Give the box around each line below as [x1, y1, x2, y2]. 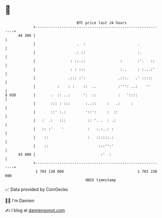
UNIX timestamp [85, 177, 116, 183]
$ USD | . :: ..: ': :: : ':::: [5, 92, 138, 98]
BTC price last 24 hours [77, 20, 127, 25]
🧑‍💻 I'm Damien [5, 198, 35, 203]
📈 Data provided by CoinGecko [5, 186, 68, 192]
